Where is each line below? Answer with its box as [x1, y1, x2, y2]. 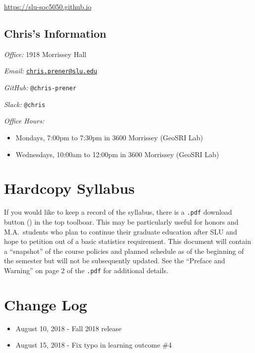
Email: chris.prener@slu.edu [4, 65, 98, 76]
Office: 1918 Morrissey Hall [4, 49, 87, 59]
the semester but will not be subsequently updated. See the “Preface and [4, 255, 225, 266]
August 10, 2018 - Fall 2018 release [15, 323, 122, 333]
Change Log [4, 294, 87, 314]
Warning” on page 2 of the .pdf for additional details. [4, 265, 168, 275]
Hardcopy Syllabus [4, 178, 135, 198]
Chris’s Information [4, 25, 106, 41]
